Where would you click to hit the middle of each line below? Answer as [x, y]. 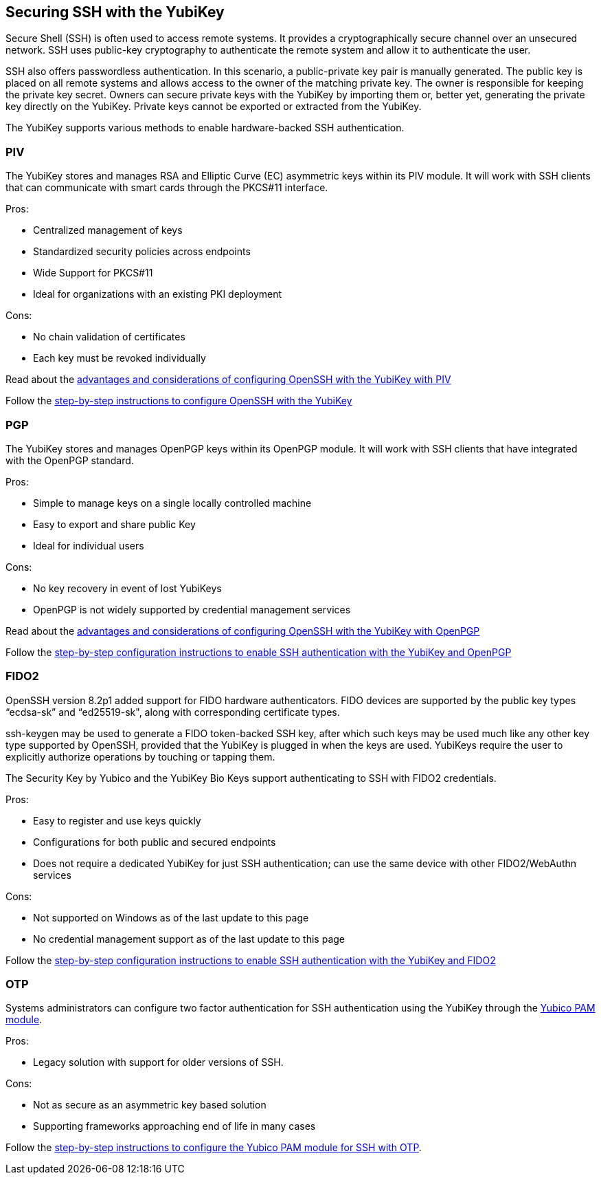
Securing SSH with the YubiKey [115, 12]
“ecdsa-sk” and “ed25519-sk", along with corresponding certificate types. [173, 712]
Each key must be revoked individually [120, 358]
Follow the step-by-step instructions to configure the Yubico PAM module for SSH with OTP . [214, 1148]
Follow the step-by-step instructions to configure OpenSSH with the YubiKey [179, 401]
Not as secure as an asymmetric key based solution [150, 1105]
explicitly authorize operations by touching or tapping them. [140, 756]
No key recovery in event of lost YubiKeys [127, 588]
